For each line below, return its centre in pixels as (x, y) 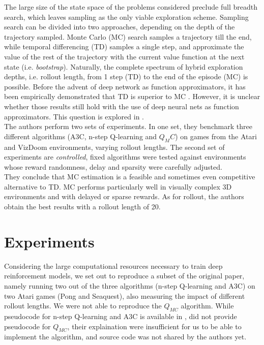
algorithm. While (207, 306)
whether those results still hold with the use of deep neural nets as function (122, 106)
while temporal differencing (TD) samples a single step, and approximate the (124, 46)
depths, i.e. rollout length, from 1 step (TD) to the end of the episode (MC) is (126, 76)
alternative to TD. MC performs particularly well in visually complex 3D (118, 186)
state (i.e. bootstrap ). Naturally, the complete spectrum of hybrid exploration (124, 66)
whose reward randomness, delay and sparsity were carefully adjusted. (113, 166)
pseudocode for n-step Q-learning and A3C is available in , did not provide (121, 316)
